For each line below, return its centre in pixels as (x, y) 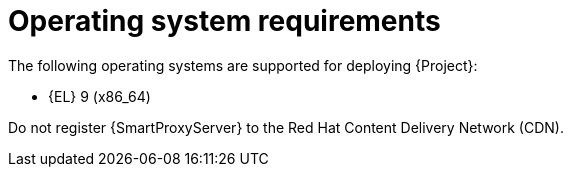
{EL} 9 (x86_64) (99, 96)
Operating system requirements (224, 21)
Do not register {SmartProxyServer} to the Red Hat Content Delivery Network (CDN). (286, 127)
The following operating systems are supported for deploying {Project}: (243, 65)
